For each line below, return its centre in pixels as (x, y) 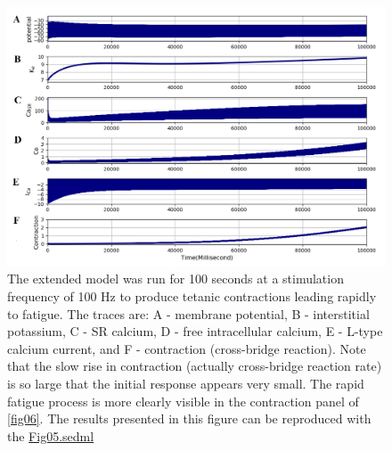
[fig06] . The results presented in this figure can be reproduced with (189, 418)
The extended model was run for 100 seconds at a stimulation (176, 279)
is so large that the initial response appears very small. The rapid (186, 383)
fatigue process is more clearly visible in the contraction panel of (183, 401)
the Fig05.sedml (51, 435)
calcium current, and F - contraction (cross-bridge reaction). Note (187, 348)
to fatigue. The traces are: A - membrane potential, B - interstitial (188, 313)
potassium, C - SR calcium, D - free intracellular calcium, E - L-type (195, 331)
